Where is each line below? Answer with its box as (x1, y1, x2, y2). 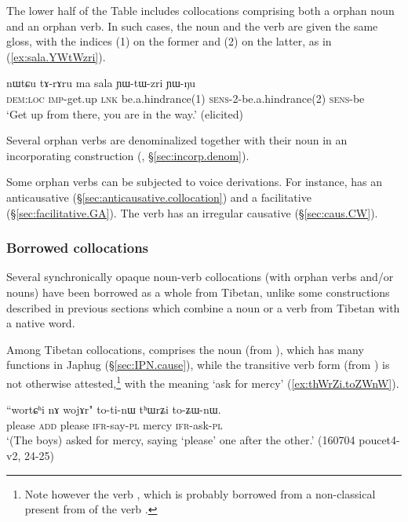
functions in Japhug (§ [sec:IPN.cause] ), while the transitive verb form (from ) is (6, 356, 390, 373)
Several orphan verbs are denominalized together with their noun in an (6, 132, 348, 148)
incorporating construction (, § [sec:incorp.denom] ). (6, 147, 250, 163)
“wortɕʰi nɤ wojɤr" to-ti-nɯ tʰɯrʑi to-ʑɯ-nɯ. (6, 401, 221, 418)
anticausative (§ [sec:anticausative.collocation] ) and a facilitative (6, 188, 311, 205)
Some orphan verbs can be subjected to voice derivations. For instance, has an (6, 173, 383, 190)
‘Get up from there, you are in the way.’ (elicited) (6, 105, 243, 122)
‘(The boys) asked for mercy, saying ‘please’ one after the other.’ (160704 (6, 432, 355, 448)
